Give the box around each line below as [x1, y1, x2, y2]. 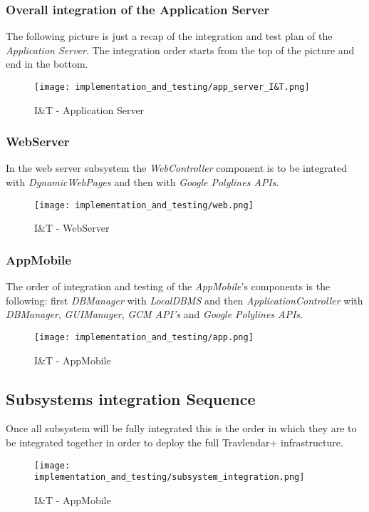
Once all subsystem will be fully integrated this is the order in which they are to [6, 421, 357, 436]
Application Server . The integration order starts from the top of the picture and [6, 42, 355, 57]
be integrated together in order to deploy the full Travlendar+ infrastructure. [6, 434, 343, 449]
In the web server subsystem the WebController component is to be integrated [6, 160, 347, 175]
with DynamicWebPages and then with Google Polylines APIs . [6, 175, 279, 190]
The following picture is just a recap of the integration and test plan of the [6, 29, 333, 43]
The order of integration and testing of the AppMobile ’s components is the [6, 279, 331, 294]
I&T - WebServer [34, 220, 110, 235]
